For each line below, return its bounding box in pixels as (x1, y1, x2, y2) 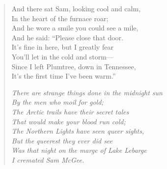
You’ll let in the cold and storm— (11, 51, 113, 61)
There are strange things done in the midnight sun (11, 87, 163, 97)
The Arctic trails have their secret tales (11, 106, 129, 116)
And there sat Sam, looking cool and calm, (11, 3, 141, 13)
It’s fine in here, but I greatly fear (11, 42, 113, 52)
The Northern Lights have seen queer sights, (11, 126, 144, 136)
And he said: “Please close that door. (11, 32, 123, 42)
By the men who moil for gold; (11, 97, 104, 107)
